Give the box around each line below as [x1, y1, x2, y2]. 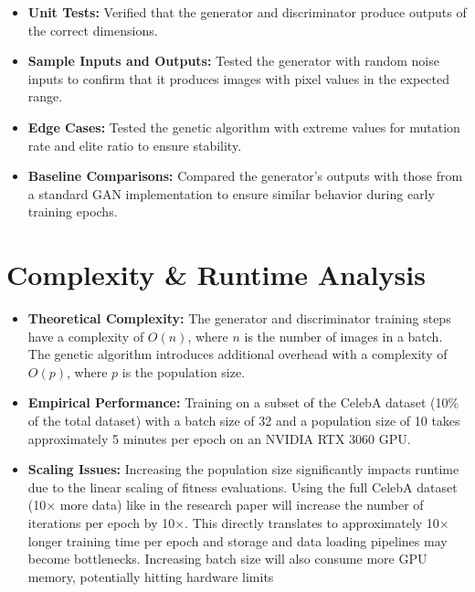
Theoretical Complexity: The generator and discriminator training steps [27, 309, 451, 328]
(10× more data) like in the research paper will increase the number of [27, 495, 424, 514]
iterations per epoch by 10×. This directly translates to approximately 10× [27, 513, 449, 532]
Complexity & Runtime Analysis [6, 256, 426, 293]
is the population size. [121, 362, 246, 381]
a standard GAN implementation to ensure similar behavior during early [27, 184, 435, 203]
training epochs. [27, 202, 118, 221]
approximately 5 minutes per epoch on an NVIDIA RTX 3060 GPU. [27, 428, 411, 448]
